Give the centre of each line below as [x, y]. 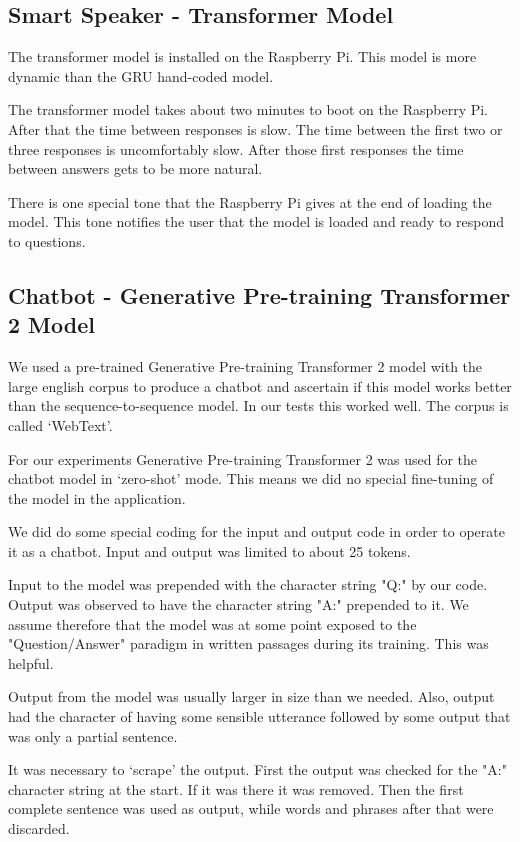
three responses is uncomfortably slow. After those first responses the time [236, 148]
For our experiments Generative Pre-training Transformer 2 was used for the [243, 458]
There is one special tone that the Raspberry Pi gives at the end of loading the [250, 201]
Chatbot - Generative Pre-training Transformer [259, 294]
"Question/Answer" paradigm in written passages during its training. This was [248, 643]
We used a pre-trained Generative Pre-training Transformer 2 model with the [245, 366]
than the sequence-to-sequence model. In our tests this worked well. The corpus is [258, 405]
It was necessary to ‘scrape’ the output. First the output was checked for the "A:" [257, 769]
